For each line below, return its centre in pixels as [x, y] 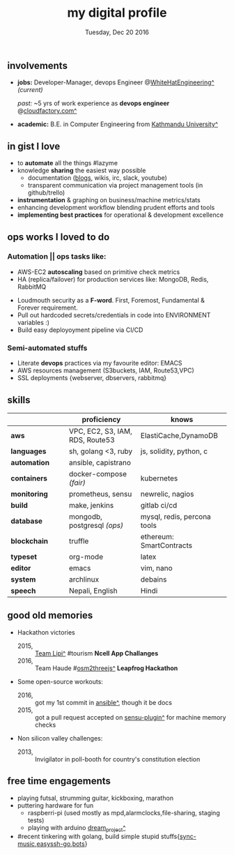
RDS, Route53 [92, 439]
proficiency [101, 419]
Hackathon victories [46, 632]
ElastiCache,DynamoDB [179, 435]
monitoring [30, 494]
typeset [24, 557]
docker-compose [98, 474]
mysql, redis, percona [175, 516]
